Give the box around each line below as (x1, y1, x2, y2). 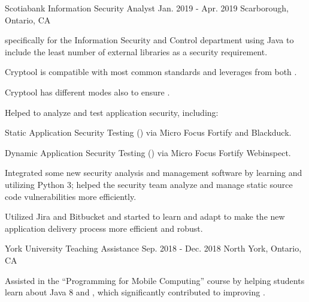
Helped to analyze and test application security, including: (5, 106, 219, 118)
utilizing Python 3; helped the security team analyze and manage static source (5, 178, 293, 190)
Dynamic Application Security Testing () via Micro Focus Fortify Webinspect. (5, 146, 291, 159)
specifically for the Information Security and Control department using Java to (5, 34, 294, 46)
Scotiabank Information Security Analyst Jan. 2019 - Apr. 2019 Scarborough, (5, 2, 289, 14)
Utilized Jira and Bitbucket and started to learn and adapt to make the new (5, 210, 285, 223)
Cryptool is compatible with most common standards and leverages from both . (5, 65, 297, 78)
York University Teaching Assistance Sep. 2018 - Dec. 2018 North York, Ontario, (5, 242, 302, 255)
